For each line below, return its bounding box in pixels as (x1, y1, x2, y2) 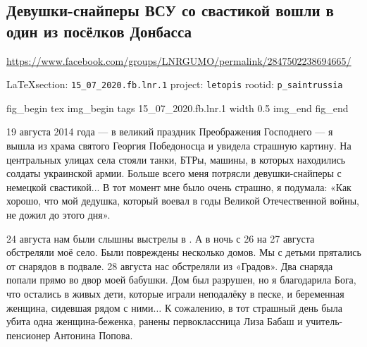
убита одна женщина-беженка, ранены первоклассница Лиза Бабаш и (6, 314, 303, 329)
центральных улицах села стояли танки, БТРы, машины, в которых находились (6, 152, 346, 166)
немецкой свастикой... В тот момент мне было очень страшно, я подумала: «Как (6, 179, 352, 194)
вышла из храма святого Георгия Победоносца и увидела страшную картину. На (6, 138, 352, 153)
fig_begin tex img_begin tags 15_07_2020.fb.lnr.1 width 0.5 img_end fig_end (6, 100, 349, 115)
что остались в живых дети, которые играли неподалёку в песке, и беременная (6, 286, 344, 300)
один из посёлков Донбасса (6, 20, 192, 42)
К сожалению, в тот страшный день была (164, 300, 342, 315)
